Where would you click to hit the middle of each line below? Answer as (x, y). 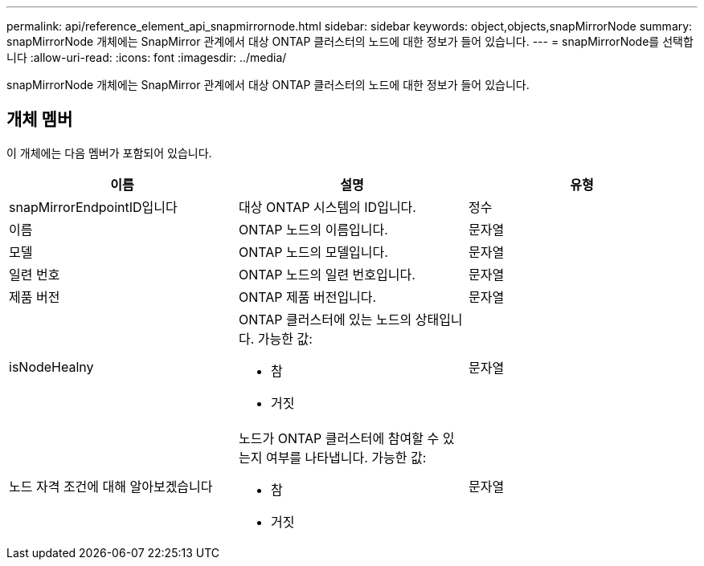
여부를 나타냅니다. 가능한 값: (346, 457)
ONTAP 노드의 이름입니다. (313, 229)
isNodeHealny (51, 366)
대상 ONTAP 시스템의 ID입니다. (327, 207)
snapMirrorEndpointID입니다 (93, 207)
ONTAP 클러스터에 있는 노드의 (325, 319)
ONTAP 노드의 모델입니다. (313, 252)
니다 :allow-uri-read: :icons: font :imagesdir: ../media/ (147, 57)
